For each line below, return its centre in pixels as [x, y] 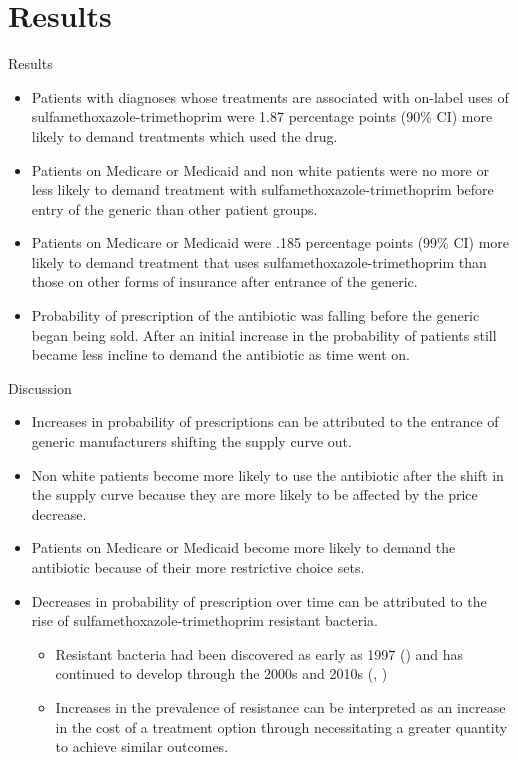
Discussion [40, 387]
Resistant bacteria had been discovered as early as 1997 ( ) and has [259, 653]
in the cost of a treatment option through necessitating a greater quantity [281, 726]
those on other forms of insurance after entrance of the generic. [224, 281]
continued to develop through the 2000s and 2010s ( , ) [221, 673]
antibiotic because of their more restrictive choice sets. [198, 567]
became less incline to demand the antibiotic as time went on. [220, 354]
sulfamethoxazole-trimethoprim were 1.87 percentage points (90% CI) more [262, 116]
